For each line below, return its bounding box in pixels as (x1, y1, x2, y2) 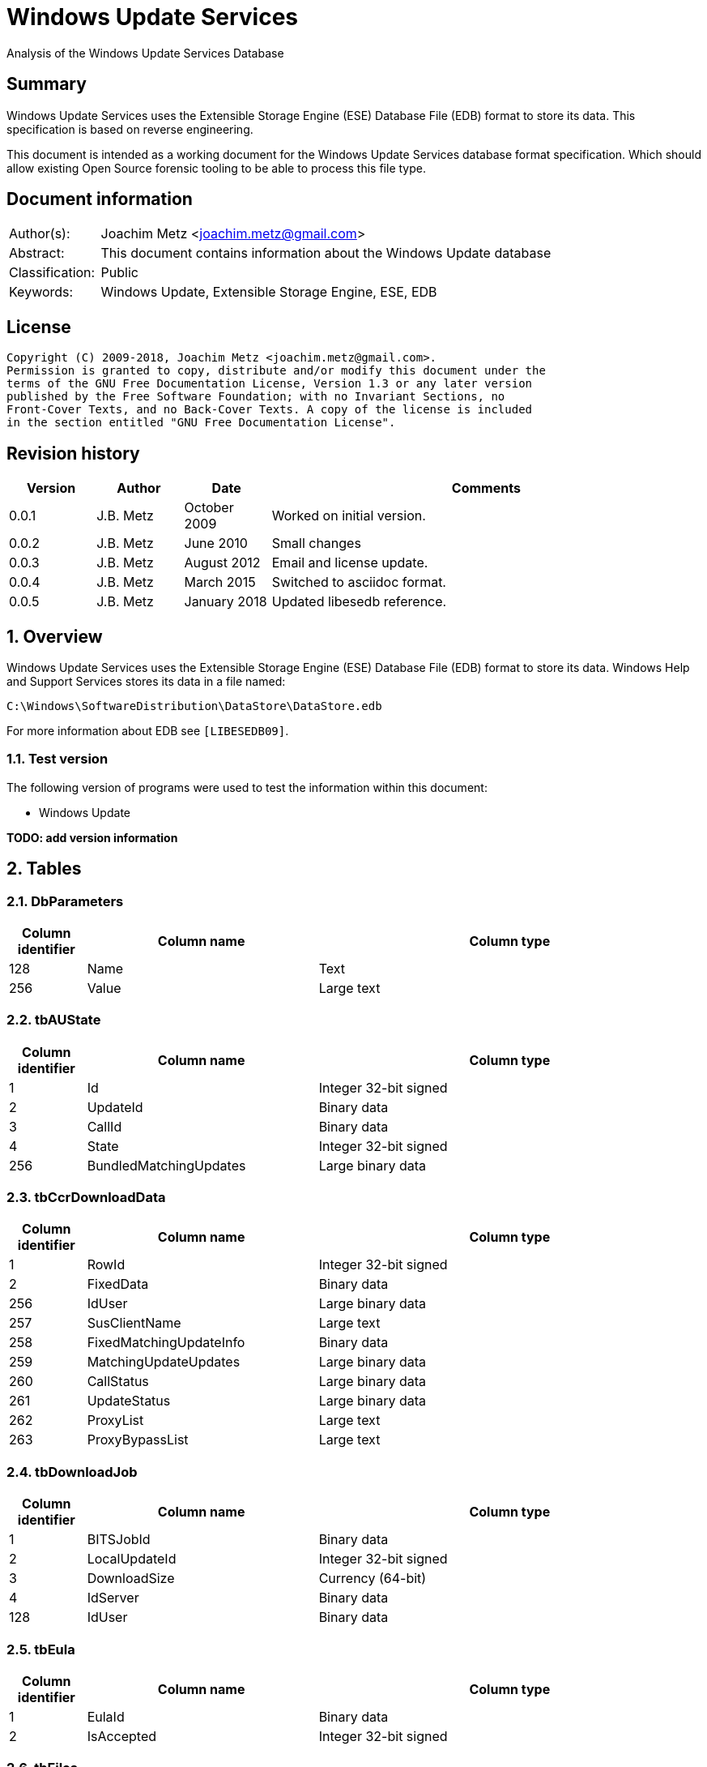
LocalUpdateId (87, 1551, 177, 1568)
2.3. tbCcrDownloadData (6, 1189, 166, 1206)
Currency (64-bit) (318, 1570, 427, 1587)
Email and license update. (271, 554, 428, 571)
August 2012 (184, 554, 261, 571)
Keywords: (9, 284, 74, 301)
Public (100, 264, 138, 281)
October (184, 499, 234, 516)
